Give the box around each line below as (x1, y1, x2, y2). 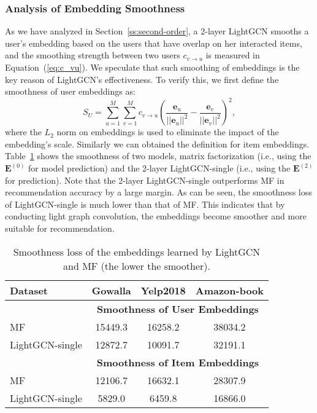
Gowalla (91, 283, 131, 297)
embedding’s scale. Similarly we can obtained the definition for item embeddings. (5, 137, 310, 150)
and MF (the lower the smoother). (63, 258, 210, 273)
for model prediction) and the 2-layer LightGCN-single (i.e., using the (28, 162, 291, 175)
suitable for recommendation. (5, 222, 115, 235)
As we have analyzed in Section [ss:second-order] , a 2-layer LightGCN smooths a (5, 25, 309, 37)
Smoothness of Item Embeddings (96, 355, 259, 369)
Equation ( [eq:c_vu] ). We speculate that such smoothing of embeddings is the (5, 61, 300, 73)
